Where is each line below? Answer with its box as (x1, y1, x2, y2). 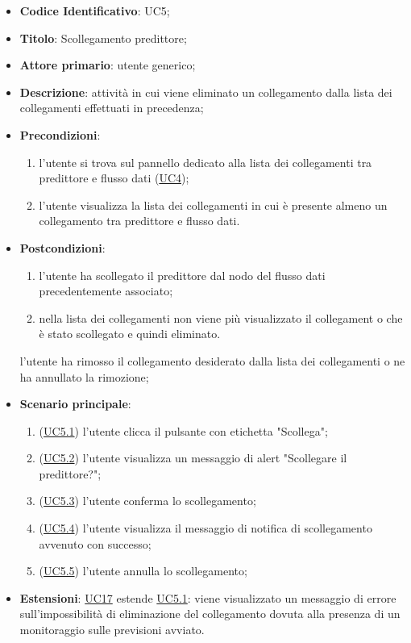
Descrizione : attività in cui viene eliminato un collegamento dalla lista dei (19, 83, 392, 100)
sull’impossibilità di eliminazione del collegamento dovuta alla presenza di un (19, 605, 401, 622)
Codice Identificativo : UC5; (19, 2, 170, 19)
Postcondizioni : (19, 239, 106, 256)
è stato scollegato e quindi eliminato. (39, 325, 221, 342)
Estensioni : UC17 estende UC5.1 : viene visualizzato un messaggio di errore (19, 589, 396, 606)
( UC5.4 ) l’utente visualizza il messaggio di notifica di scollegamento (39, 520, 372, 537)
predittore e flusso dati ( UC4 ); (39, 169, 189, 186)
